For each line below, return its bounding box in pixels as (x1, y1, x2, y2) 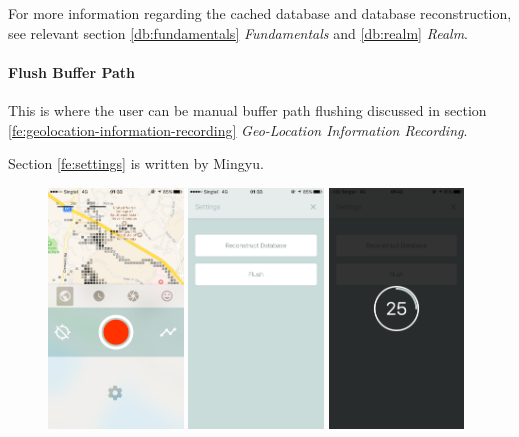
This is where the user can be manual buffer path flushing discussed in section (8, 99, 487, 120)
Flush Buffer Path (8, 61, 135, 82)
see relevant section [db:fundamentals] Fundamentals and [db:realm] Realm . (8, 22, 469, 43)
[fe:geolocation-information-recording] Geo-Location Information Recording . (8, 119, 468, 140)
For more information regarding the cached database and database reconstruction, (8, 3, 512, 23)
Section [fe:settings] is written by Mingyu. (8, 153, 264, 174)
